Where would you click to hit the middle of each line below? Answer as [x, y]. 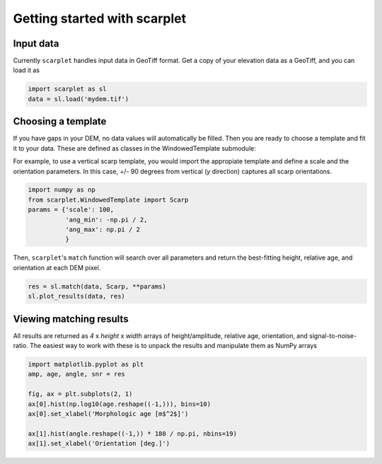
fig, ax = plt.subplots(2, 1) [80, 394]
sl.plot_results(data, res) [76, 296]
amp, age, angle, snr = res [76, 374]
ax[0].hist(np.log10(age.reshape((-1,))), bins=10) [120, 404]
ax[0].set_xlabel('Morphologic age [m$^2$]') [108, 414]
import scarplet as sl [67, 89]
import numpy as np [62, 190]
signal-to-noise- [333, 335]
